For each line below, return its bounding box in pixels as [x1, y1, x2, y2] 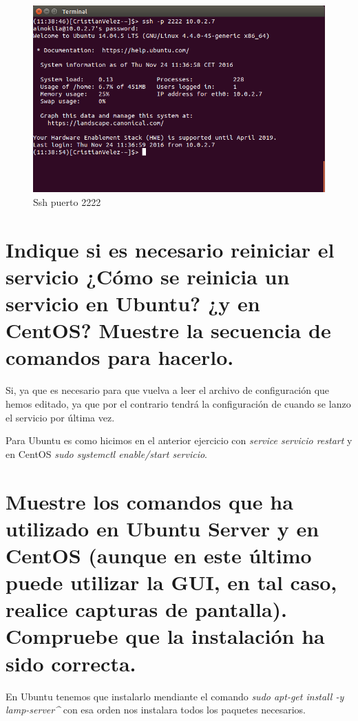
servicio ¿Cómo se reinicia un [6, 262, 290, 290]
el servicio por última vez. [6, 410, 115, 424]
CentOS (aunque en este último [6, 541, 312, 569]
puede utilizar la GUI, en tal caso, [6, 568, 337, 596]
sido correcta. [6, 649, 136, 677]
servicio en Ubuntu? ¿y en [6, 289, 260, 317]
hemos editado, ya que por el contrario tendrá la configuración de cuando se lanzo [6, 396, 351, 410]
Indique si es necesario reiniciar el [6, 235, 335, 263]
